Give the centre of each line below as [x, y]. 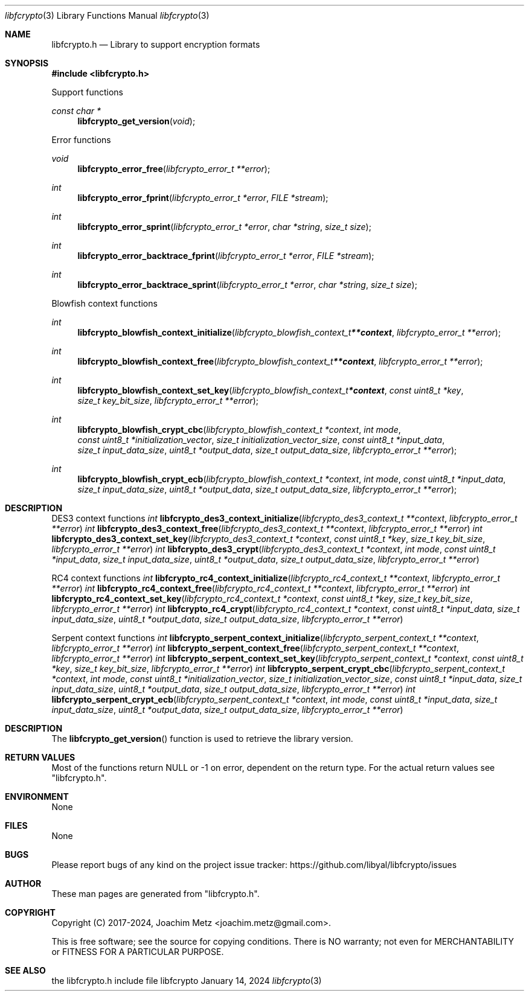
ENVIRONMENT [37, 796]
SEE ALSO [25, 970]
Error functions [81, 140]
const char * [76, 111]
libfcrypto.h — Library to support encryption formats [156, 44]
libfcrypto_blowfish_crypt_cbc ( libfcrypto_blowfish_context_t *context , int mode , [239, 429]
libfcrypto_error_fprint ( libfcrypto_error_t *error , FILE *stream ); [203, 198]
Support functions [87, 92]
